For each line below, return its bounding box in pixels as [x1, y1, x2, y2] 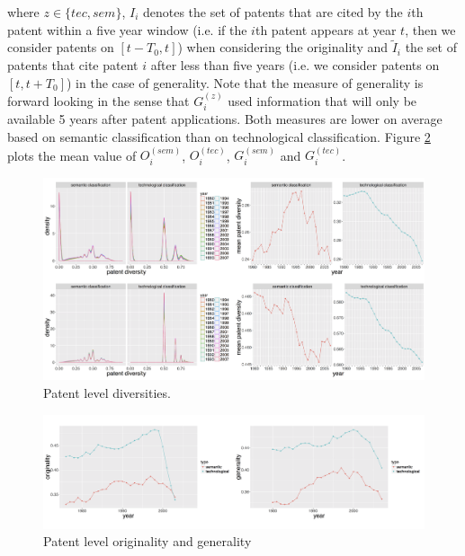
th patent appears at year [255, 20, 397, 39]
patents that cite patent [7, 56, 139, 74]
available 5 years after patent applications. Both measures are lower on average [7, 110, 443, 128]
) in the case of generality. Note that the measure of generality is [67, 73, 424, 92]
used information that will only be [228, 92, 417, 110]
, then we [405, 20, 456, 39]
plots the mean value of [7, 146, 137, 164]
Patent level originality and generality [43, 532, 252, 551]
